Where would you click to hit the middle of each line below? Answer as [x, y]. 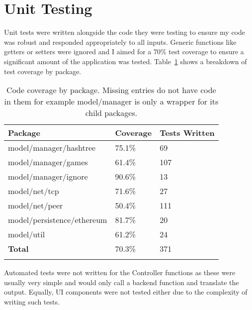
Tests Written [187, 133]
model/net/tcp [34, 191]
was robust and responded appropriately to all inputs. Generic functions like [120, 42]
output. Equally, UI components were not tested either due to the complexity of [126, 292]
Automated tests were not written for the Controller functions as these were [120, 272]
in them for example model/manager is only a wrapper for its [111, 102]
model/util [27, 234]
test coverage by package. [43, 71]
